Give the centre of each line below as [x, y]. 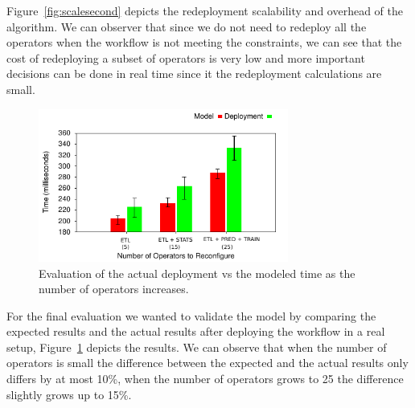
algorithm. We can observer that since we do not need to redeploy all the [187, 26]
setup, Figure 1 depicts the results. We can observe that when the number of [197, 347]
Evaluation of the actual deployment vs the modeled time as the [197, 273]
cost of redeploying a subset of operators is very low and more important [186, 57]
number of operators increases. [114, 289]
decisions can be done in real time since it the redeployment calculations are [194, 73]
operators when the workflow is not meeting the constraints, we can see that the [204, 42]
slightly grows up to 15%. [69, 394]
